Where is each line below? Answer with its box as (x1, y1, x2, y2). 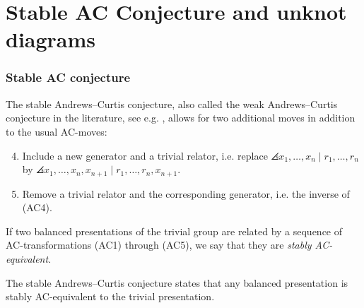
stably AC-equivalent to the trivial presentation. (6, 289, 215, 304)
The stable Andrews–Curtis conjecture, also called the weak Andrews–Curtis (6, 96, 338, 111)
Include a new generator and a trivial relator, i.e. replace (22, 148, 268, 162)
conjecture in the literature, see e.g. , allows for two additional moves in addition (6, 110, 356, 125)
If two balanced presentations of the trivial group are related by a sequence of (6, 223, 343, 238)
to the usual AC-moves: (6, 124, 107, 138)
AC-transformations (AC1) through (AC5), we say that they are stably (6, 237, 312, 252)
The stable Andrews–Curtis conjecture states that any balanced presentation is (6, 275, 348, 290)
